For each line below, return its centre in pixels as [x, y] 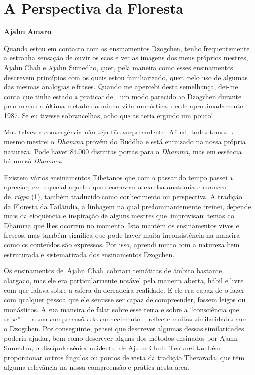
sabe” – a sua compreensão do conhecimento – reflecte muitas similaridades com [126, 319]
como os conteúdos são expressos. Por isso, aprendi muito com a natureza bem [122, 244]
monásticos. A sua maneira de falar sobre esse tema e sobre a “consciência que [122, 309]
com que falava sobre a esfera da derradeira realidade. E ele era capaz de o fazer [124, 290]
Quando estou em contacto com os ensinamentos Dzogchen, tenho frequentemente [127, 48]
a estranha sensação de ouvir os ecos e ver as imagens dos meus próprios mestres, [126, 58]
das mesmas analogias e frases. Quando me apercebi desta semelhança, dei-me [121, 87]
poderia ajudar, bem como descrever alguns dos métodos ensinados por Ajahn [121, 338]
